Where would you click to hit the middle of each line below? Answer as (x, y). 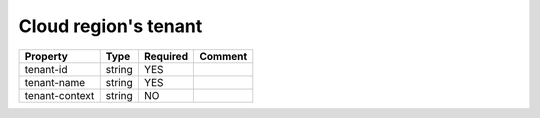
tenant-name (55, 82)
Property (46, 56)
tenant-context (59, 95)
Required (166, 56)
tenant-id (46, 69)
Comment (223, 56)
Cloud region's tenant (110, 26)
